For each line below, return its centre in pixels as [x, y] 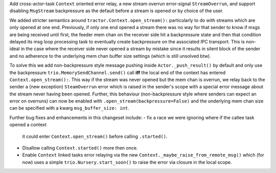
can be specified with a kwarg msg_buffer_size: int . [70, 108]
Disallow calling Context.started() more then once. [80, 148]
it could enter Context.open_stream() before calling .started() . [95, 136]
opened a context [28, 125]
